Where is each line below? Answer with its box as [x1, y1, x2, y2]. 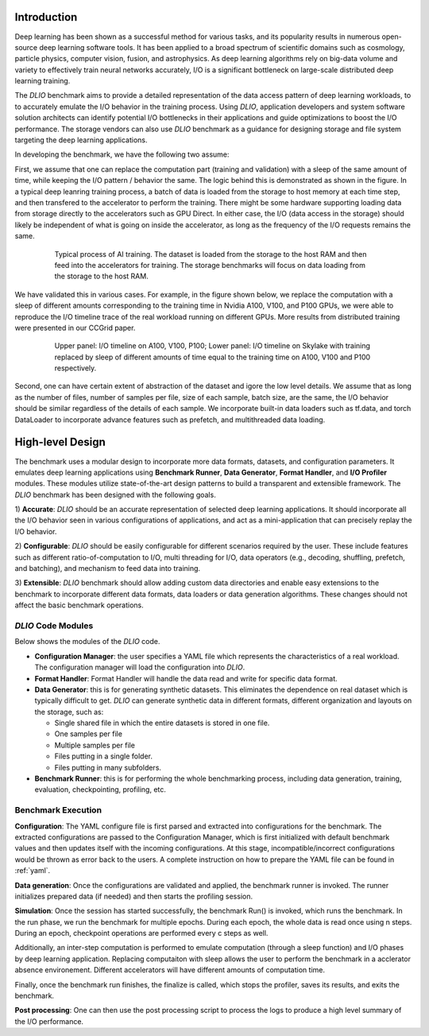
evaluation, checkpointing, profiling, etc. [34, 785, 167, 794]
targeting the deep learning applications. [14, 135, 148, 145]
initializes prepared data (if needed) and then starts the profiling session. [14, 891, 253, 901]
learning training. [14, 76, 71, 86]
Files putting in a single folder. [54, 751, 153, 761]
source [14, 42, 38, 52]
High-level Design [14, 436, 106, 449]
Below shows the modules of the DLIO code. [14, 637, 160, 646]
